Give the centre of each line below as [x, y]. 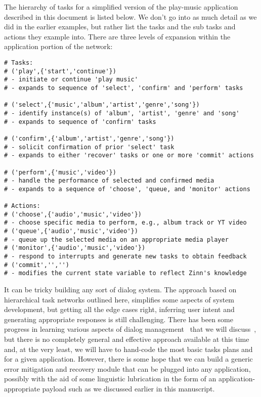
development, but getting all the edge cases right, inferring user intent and [119, 309]
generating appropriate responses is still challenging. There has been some [119, 319]
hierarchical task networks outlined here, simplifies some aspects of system [119, 299]
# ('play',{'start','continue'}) [60, 71]
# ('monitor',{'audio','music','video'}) [75, 248]
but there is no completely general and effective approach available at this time [127, 339]
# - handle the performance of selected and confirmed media [109, 181]
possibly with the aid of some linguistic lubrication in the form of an [110, 379]
